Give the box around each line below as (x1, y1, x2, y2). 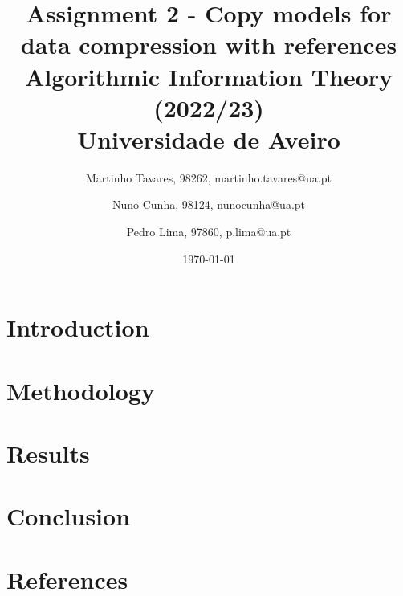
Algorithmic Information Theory (24, 59, 393, 92)
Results (6, 437, 90, 469)
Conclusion (6, 500, 131, 533)
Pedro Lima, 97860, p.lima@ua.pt (126, 223, 291, 240)
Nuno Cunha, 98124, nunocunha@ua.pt (112, 196, 305, 213)
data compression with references (20, 28, 397, 61)
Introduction (6, 311, 149, 344)
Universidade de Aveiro (77, 122, 340, 155)
